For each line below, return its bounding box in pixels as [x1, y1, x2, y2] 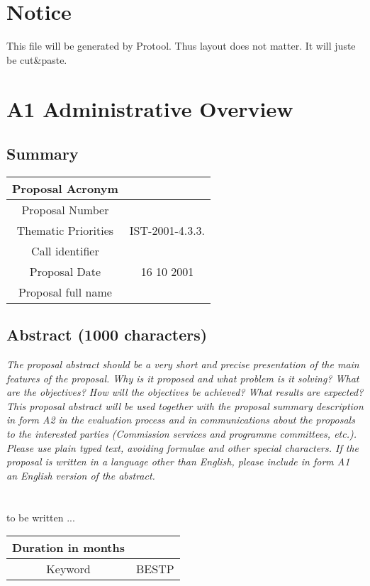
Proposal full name [18, 283, 112, 300]
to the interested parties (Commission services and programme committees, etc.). [6, 426, 357, 441]
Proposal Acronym [12, 179, 118, 197]
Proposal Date [29, 262, 101, 280]
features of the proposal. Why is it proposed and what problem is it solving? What [6, 370, 359, 385]
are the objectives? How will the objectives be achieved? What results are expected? [6, 385, 364, 399]
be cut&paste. [6, 52, 67, 67]
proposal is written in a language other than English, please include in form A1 [6, 454, 350, 469]
